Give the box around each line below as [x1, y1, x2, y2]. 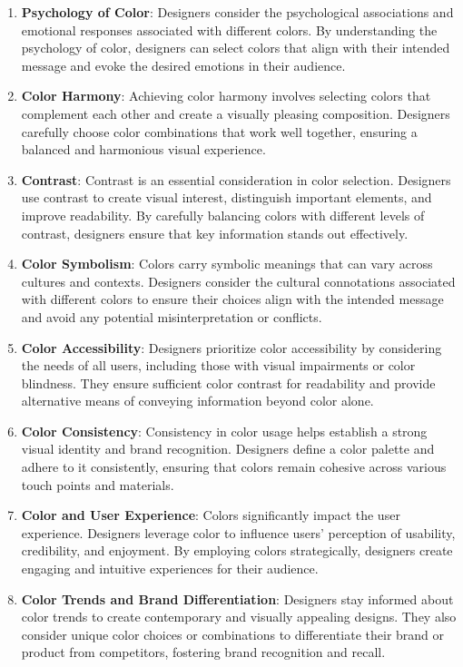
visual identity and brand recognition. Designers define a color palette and [21, 439, 435, 458]
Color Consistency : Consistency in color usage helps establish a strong [21, 421, 428, 440]
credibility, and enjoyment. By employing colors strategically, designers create [21, 541, 453, 560]
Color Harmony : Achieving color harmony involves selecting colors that [21, 86, 431, 105]
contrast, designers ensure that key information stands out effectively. [21, 223, 409, 242]
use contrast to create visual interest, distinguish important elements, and [21, 188, 432, 207]
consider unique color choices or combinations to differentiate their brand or [21, 624, 445, 643]
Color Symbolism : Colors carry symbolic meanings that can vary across [21, 254, 433, 273]
